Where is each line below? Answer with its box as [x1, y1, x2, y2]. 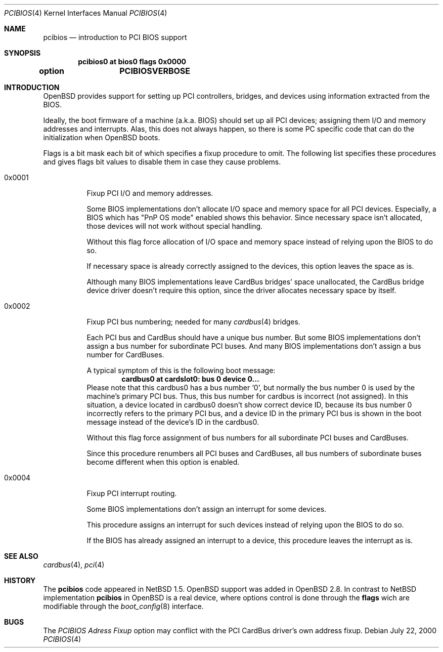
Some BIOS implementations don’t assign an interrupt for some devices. [86, 505, 327, 513]
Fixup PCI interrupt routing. [86, 489, 177, 498]
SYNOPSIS [4, 49, 41, 57]
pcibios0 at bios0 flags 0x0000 [78, 57, 187, 66]
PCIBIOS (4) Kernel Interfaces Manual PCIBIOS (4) [4, 9, 167, 17]
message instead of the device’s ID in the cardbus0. [86, 418, 259, 426]
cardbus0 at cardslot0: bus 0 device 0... [121, 375, 259, 383]
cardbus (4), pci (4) [43, 560, 105, 569]
